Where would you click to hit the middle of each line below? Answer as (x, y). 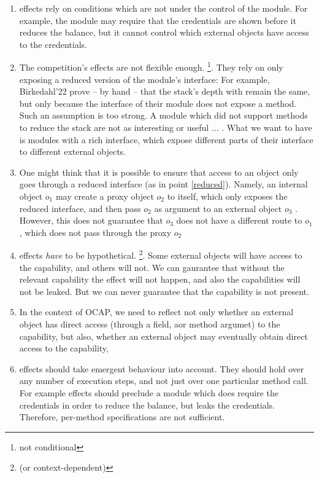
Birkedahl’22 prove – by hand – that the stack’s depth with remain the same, (165, 91)
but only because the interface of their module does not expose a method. (158, 103)
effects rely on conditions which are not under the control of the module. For (163, 8)
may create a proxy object (105, 196)
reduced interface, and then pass (80, 208)
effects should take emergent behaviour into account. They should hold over (162, 368)
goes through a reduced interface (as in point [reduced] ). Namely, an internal (163, 184)
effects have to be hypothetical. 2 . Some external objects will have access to (161, 254)
